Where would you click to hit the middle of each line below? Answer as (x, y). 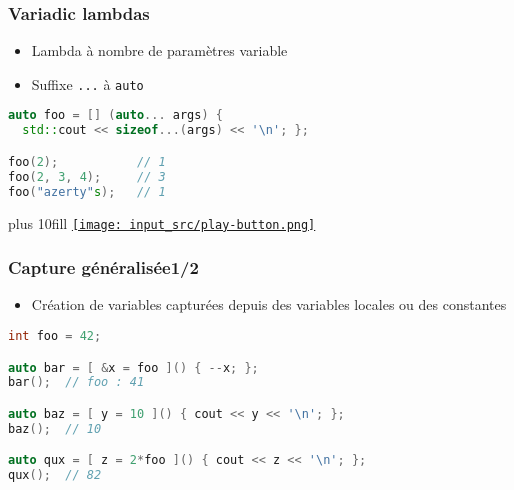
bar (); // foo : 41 (76, 382)
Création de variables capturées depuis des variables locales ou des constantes (269, 304)
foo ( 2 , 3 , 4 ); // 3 (87, 176)
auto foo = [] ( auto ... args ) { (115, 115)
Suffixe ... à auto (87, 83)
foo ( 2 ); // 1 (87, 161)
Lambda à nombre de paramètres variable (159, 50)
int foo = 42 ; (55, 335)
